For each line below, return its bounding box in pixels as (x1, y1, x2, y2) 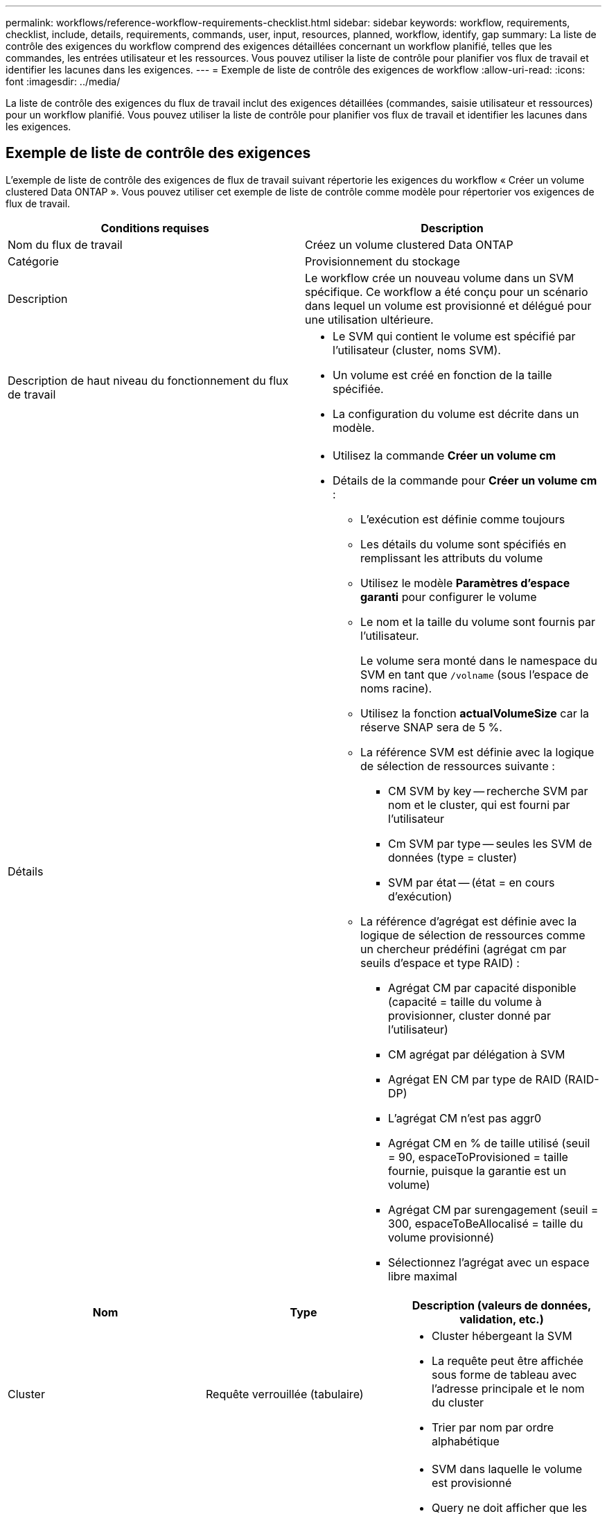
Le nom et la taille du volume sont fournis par (360, 614, 596, 629)
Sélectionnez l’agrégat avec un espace (388, 1255, 590, 1269)
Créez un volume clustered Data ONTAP (305, 237, 513, 252)
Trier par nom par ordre (431, 1420, 554, 1434)
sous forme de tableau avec (431, 1367, 577, 1382)
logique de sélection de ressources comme (360, 928, 586, 942)
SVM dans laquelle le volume (431, 1461, 583, 1476)
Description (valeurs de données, (412, 1298, 592, 1312)
